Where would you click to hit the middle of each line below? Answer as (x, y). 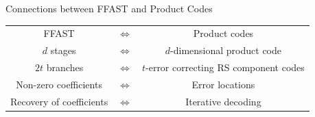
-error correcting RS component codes (225, 67)
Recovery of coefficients (59, 101)
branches (65, 67)
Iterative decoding (223, 101)
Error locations (223, 84)
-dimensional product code (226, 50)
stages (63, 50)
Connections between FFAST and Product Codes (109, 8)
